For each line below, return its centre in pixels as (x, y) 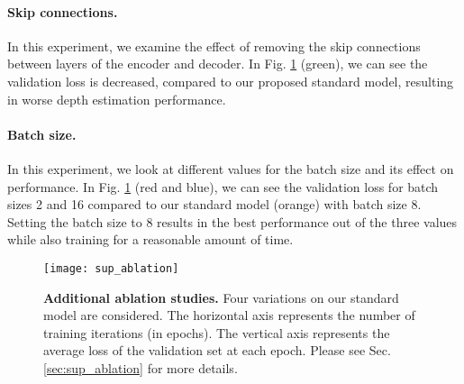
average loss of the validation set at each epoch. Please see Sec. (217, 350)
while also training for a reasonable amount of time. (150, 239)
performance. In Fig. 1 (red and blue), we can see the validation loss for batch (223, 186)
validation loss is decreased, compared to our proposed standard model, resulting (231, 81)
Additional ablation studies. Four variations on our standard (221, 297)
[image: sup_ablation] (111, 268)
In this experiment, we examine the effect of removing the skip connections (214, 46)
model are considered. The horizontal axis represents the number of (229, 315)
